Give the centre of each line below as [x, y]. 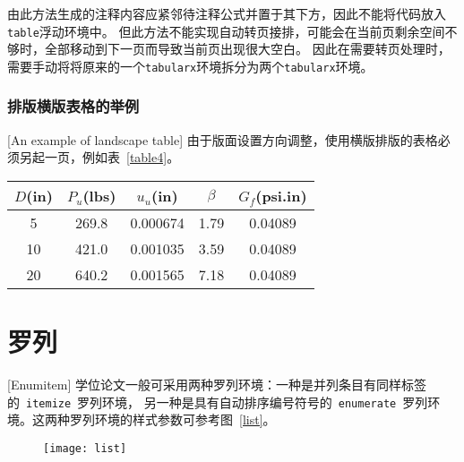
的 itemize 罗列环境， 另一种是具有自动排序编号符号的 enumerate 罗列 [218, 402]
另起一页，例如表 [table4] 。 [99, 157]
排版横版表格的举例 [73, 106]
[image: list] [85, 448]
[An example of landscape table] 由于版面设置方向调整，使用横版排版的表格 [223, 139]
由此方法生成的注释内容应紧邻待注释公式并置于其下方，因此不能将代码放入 [227, 13]
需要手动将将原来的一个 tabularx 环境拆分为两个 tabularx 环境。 [190, 66]
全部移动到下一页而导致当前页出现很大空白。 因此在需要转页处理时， [247, 49]
